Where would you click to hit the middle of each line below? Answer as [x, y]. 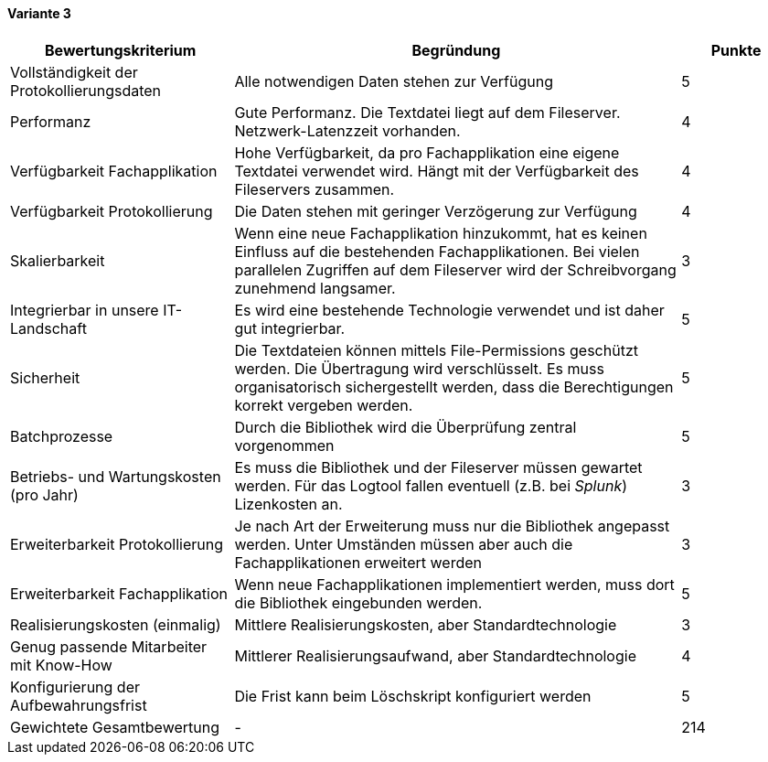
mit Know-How [61, 665]
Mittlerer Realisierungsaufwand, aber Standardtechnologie [435, 655]
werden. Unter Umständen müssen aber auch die [404, 544]
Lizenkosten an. [288, 504]
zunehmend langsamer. [315, 288]
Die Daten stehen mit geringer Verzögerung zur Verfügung [436, 211]
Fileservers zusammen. [315, 189]
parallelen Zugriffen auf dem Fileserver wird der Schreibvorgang [455, 269]
